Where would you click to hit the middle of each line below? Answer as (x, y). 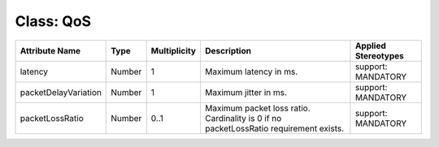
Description (228, 50)
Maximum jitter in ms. (246, 92)
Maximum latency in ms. (251, 71)
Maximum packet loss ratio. (257, 108)
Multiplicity (174, 50)
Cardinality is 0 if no (243, 118)
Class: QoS (53, 21)
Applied (370, 45)
